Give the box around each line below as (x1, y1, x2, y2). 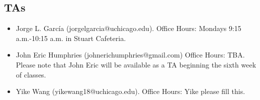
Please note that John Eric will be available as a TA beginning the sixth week (16, 59, 256, 69)
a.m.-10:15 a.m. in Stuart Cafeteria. (16, 32, 126, 43)
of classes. (16, 69, 46, 79)
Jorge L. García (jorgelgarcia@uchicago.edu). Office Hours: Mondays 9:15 (16, 23, 241, 33)
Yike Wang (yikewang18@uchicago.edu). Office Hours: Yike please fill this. (16, 86, 245, 96)
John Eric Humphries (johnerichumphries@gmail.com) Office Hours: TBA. (16, 49, 245, 60)
